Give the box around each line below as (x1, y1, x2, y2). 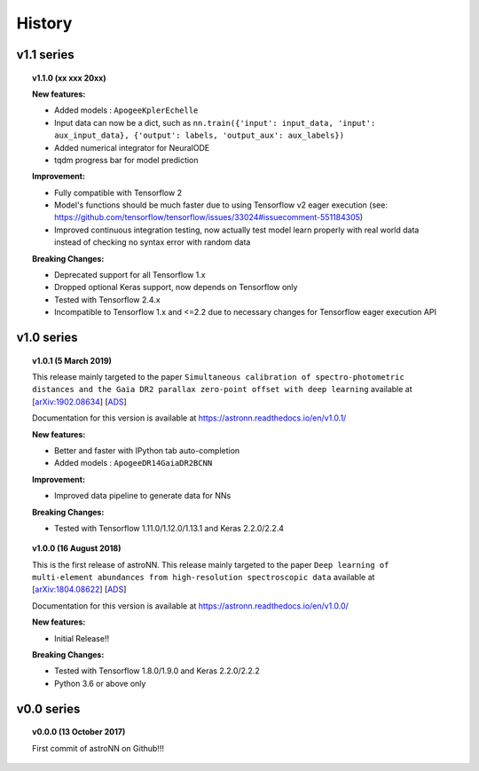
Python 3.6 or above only (54, 678, 146, 688)
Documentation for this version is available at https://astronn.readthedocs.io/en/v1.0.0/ (32, 600, 349, 611)
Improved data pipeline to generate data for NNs (54, 491, 232, 501)
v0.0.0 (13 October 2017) (32, 727, 126, 737)
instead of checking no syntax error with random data (54, 237, 251, 248)
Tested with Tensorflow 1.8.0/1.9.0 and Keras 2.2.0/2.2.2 (54, 665, 261, 676)
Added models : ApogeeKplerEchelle (54, 105, 199, 115)
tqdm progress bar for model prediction (54, 154, 199, 165)
